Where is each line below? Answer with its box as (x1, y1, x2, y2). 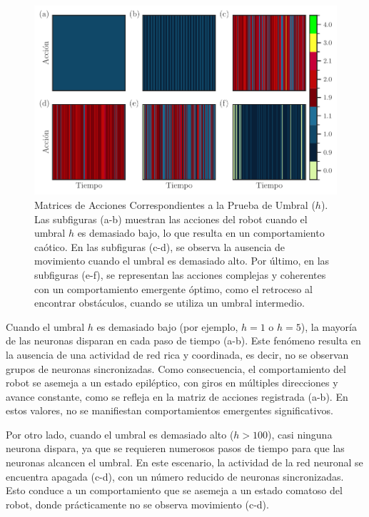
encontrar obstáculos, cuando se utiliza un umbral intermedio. (34, 295, 305, 310)
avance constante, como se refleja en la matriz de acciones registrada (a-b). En (6, 389, 348, 404)
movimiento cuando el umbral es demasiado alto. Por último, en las (34, 253, 330, 268)
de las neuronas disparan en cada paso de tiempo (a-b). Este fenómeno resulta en (6, 333, 361, 348)
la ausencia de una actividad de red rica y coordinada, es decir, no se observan (6, 347, 349, 362)
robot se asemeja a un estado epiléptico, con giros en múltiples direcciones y (6, 375, 338, 390)
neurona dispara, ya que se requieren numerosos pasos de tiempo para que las (6, 441, 345, 456)
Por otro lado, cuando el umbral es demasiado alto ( (6, 426, 234, 441)
